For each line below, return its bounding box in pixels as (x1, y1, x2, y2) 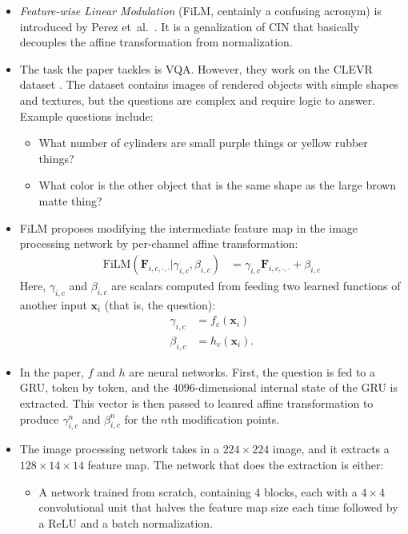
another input (19, 296, 87, 313)
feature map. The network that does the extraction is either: (87, 456, 384, 472)
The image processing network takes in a (19, 440, 219, 457)
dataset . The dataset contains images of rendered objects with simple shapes (19, 76, 398, 93)
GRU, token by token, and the (19, 379, 169, 396)
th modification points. (167, 410, 280, 427)
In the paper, (19, 363, 84, 380)
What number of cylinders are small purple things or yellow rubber (38, 134, 368, 151)
